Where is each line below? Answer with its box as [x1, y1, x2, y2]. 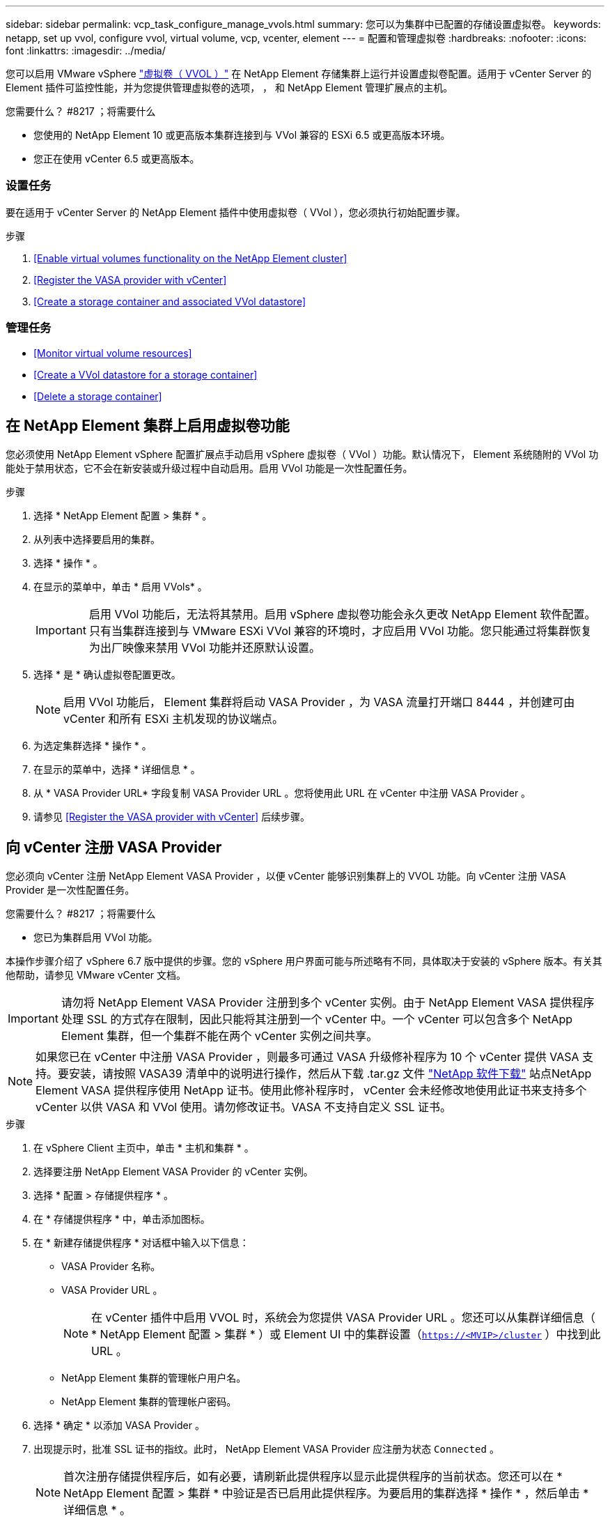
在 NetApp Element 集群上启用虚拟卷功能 [6, 416, 290, 434]
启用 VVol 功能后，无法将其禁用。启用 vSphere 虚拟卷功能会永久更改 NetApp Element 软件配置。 [88, 607, 596, 622]
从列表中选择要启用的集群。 [33, 533, 160, 546]
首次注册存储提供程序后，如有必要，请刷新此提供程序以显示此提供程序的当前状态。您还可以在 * [63, 1469, 563, 1484]
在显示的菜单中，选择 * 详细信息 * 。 [33, 763, 201, 776]
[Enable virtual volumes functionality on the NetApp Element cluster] [33, 252, 347, 264]
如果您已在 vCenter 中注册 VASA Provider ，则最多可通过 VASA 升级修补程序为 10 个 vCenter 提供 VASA [36, 1050, 579, 1064]
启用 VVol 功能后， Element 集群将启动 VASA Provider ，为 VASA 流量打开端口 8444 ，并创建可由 [63, 695, 575, 710]
